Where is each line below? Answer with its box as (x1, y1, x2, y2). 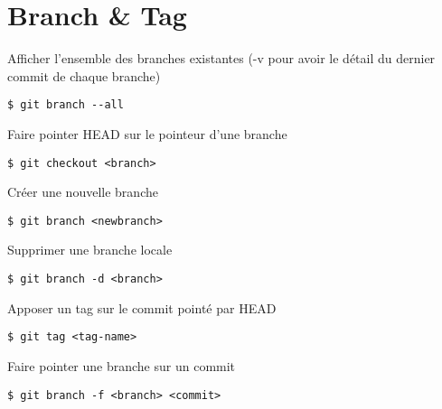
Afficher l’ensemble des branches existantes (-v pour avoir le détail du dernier (7, 49, 436, 68)
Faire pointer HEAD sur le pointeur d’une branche (7, 124, 287, 143)
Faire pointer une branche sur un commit (7, 356, 236, 375)
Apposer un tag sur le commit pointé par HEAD (7, 298, 277, 317)
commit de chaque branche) (7, 66, 161, 85)
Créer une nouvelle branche (7, 182, 158, 201)
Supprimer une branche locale (7, 240, 173, 259)
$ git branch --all (7, 98, 124, 112)
